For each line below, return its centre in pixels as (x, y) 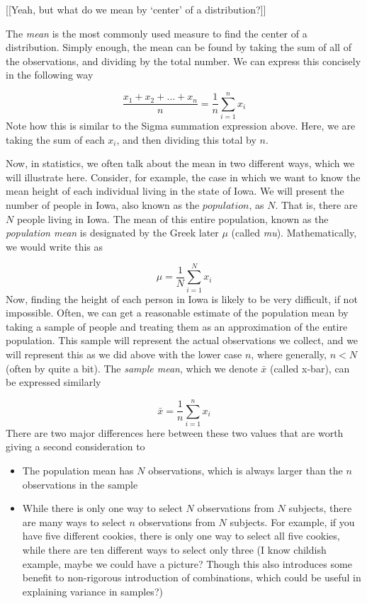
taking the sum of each (55, 139)
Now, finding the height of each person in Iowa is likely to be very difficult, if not (182, 298)
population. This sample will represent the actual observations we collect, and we (182, 340)
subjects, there (320, 508)
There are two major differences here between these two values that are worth (175, 432)
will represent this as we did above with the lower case (124, 354)
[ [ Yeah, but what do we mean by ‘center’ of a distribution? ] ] (136, 9)
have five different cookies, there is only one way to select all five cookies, (181, 536)
